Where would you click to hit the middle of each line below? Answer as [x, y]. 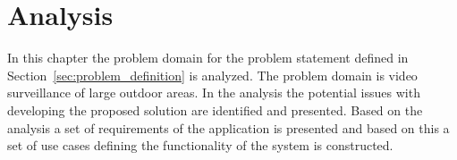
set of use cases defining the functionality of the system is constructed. [200, 145]
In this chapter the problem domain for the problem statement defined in [208, 58]
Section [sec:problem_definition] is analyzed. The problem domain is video [212, 75]
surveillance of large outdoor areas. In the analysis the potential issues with [214, 93]
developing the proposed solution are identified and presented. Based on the [215, 109]
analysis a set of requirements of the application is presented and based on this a [228, 127]
